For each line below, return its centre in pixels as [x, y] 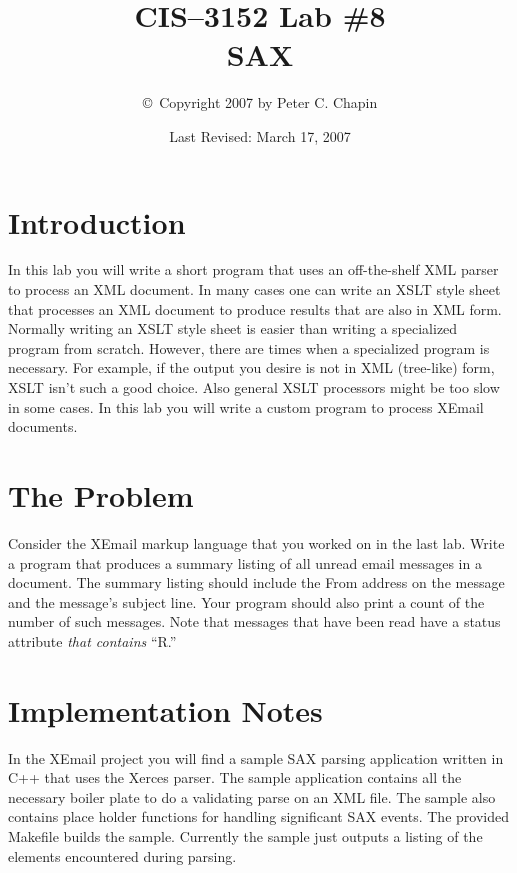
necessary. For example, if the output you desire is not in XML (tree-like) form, [251, 367]
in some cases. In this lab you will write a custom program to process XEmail [246, 406]
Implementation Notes [165, 709]
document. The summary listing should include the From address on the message [256, 582]
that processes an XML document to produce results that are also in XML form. [255, 308]
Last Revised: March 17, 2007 [260, 135]
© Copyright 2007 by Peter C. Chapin [260, 102]
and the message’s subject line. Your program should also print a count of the [246, 601]
